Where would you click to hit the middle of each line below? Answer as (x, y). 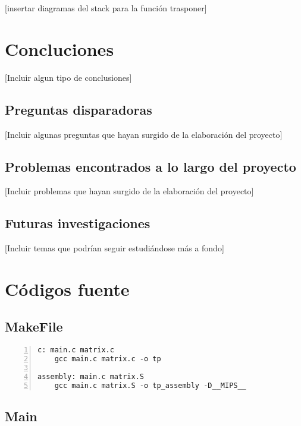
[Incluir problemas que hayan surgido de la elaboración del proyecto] (129, 191)
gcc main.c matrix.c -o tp (108, 359)
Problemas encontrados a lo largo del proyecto (150, 166)
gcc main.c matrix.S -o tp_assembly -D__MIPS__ (150, 385)
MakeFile (34, 326)
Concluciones (59, 48)
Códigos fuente (67, 288)
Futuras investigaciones (78, 223)
